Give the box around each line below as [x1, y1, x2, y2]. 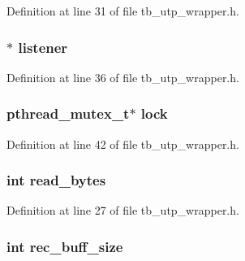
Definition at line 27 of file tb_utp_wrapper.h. [6, 202, 239, 219]
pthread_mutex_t [6, 103, 130, 124]
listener [18, 37, 68, 57]
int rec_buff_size [6, 236, 123, 256]
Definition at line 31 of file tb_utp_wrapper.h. [6, 2, 239, 19]
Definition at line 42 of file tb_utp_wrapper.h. [6, 135, 239, 152]
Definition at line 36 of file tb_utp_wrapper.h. [6, 68, 239, 85]
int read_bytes [6, 170, 106, 190]
